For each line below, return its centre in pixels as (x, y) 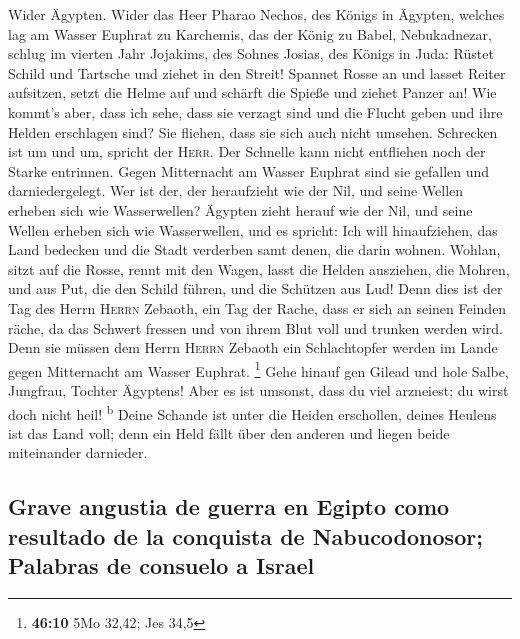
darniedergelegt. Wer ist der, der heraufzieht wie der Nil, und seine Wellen (236, 190)
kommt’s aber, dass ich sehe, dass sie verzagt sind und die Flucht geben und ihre (255, 111)
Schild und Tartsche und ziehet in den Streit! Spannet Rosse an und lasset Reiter (257, 72)
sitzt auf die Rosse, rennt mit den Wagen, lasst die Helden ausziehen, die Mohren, (259, 268)
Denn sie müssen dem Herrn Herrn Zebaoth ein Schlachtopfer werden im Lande (253, 347)
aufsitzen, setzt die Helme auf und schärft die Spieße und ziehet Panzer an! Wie (252, 92)
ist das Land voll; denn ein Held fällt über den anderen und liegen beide (229, 432)
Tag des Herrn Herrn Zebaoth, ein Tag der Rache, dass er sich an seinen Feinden (257, 307)
